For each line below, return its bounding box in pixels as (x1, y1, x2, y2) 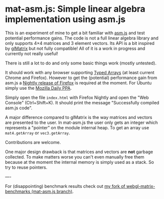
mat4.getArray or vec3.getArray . (5, 130, 70, 136)
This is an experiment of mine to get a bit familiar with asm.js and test (5, 30, 145, 36)
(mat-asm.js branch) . (31, 188, 74, 194)
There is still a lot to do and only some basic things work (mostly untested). (5, 60, 157, 66)
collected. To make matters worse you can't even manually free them (5, 154, 144, 159)
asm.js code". (5, 105, 33, 111)
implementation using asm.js (5, 14, 126, 25)
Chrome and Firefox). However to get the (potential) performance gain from (5, 75, 158, 80)
